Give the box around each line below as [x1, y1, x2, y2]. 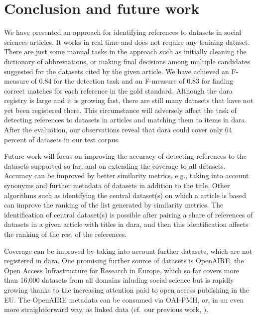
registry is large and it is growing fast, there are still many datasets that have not [4, 95, 254, 106]
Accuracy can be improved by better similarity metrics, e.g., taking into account [4, 170, 249, 181]
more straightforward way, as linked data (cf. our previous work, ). [4, 304, 209, 315]
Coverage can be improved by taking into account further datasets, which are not [4, 245, 253, 256]
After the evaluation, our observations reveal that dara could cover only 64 [4, 124, 232, 135]
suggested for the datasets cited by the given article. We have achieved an [4, 66, 229, 76]
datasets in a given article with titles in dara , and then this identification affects [4, 219, 249, 229]
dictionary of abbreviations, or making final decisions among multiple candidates [4, 56, 250, 66]
